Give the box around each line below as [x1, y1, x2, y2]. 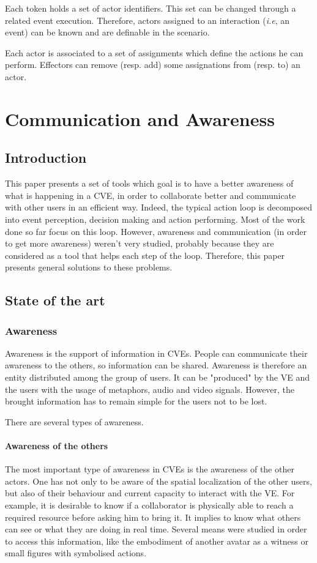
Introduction [5, 148, 87, 167]
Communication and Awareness [5, 106, 275, 131]
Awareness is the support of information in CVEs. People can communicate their [5, 346, 308, 359]
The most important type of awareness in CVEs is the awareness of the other [5, 463, 294, 475]
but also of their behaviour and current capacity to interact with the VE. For [5, 487, 295, 499]
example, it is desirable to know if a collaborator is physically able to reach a [5, 499, 294, 512]
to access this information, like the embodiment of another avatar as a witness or [5, 534, 309, 547]
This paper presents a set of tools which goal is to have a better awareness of [5, 177, 294, 190]
